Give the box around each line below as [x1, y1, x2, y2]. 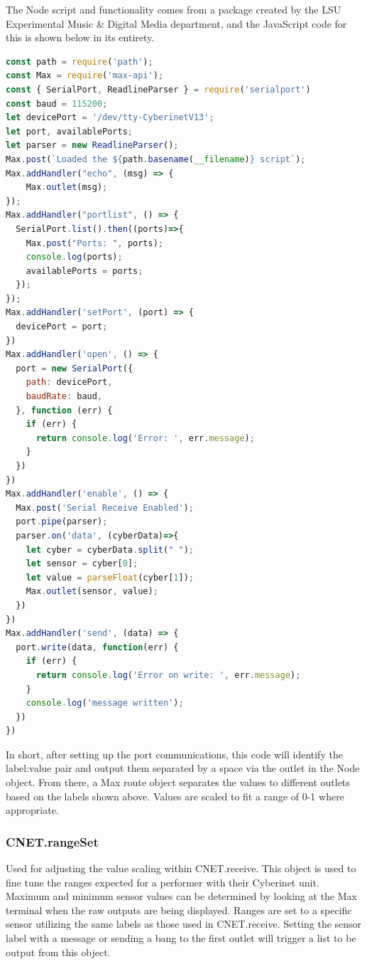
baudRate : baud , [26, 391, 103, 402]
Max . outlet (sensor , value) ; [26, 586, 158, 597]
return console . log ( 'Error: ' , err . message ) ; [35, 433, 255, 443]
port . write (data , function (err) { [16, 642, 179, 652]
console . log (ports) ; [26, 252, 123, 263]
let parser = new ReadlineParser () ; [6, 140, 179, 151]
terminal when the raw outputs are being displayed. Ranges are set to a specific [6, 902, 352, 917]
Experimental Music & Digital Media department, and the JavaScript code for [6, 16, 347, 31]
